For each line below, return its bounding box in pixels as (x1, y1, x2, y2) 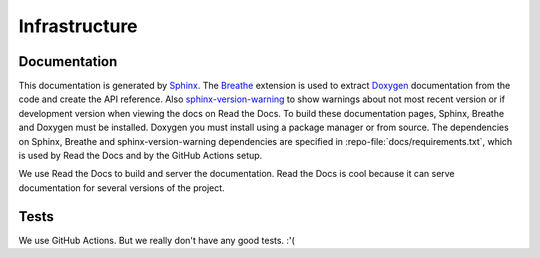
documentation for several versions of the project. (18, 181, 225, 194)
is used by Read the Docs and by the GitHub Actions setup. (18, 150, 263, 162)
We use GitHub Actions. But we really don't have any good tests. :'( (18, 234, 295, 246)
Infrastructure (18, 15, 139, 37)
